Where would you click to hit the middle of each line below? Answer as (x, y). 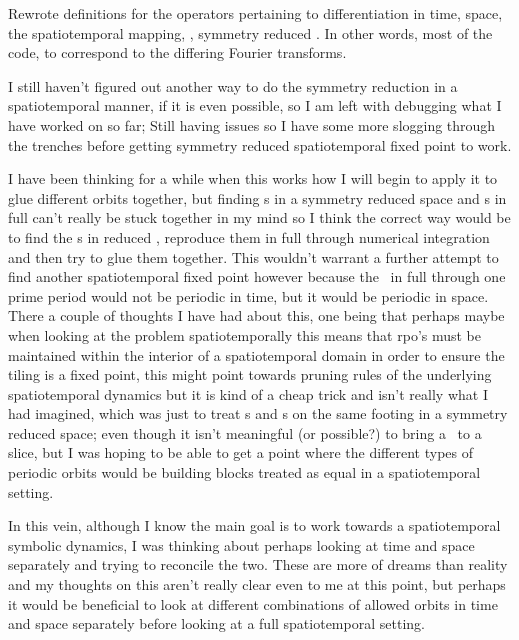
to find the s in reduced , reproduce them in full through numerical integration (249, 236)
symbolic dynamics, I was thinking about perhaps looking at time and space (241, 544)
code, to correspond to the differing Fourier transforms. (177, 52)
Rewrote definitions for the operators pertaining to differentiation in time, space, (255, 13)
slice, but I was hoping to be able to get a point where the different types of (240, 452)
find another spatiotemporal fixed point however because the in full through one (257, 276)
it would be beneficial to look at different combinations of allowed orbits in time (253, 603)
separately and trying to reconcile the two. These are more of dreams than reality (258, 564)
